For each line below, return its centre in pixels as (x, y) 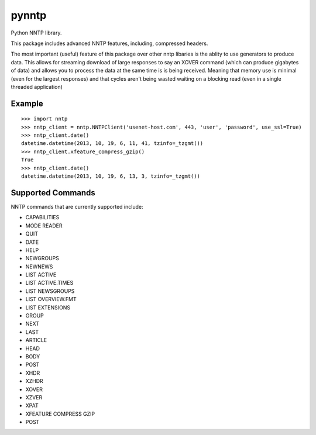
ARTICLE (36, 340)
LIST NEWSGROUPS (50, 291)
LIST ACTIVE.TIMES (49, 283)
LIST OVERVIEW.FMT (51, 299)
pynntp (29, 15)
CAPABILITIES (42, 217)
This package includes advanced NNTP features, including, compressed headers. (109, 43)
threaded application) (37, 87)
